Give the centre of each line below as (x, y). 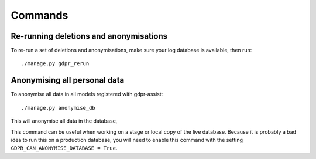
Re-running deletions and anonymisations (89, 36)
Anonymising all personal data (68, 80)
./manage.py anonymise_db (59, 108)
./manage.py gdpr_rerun (55, 64)
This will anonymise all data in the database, (64, 121)
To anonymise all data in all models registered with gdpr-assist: (87, 94)
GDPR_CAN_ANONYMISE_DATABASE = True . (64, 148)
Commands (39, 15)
